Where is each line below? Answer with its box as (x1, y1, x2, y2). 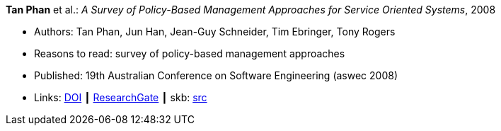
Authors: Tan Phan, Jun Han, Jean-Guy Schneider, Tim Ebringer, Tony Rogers (34, 25, 396, 38)
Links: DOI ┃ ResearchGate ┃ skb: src (34, 91, 207, 103)
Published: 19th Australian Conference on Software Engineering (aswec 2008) (34, 69, 398, 81)
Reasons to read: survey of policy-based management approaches (34, 47, 345, 59)
